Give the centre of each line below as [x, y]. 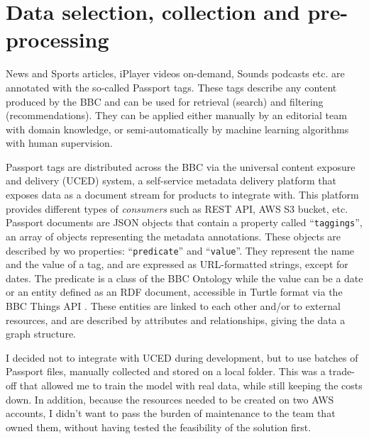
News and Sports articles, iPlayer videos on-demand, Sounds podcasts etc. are [175, 73]
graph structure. [41, 334]
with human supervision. [59, 143]
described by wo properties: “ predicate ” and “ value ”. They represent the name [180, 250]
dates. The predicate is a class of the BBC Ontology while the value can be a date [184, 278]
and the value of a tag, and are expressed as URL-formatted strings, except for [177, 264]
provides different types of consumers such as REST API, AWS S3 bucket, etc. [177, 208]
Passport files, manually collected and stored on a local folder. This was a [166, 371]
